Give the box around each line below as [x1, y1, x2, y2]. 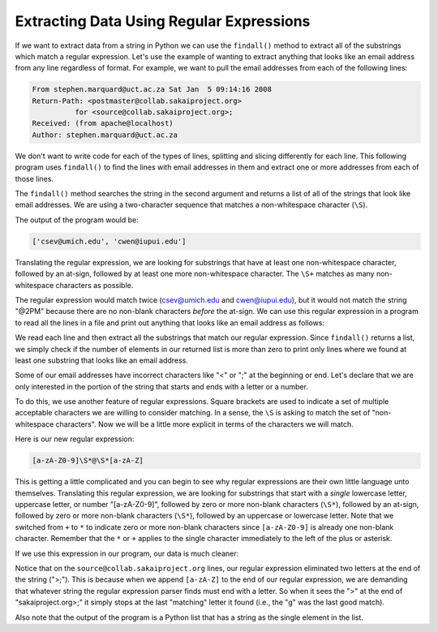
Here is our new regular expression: [15, 434, 135, 444]
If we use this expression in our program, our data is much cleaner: [15, 548, 239, 558]
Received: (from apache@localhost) [32, 118, 174, 128]
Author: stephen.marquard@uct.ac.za [32, 130, 178, 140]
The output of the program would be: [15, 215, 139, 225]
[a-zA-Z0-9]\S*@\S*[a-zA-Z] [32, 456, 144, 466]
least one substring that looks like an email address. [15, 355, 188, 365]
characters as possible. [55, 280, 134, 290]
